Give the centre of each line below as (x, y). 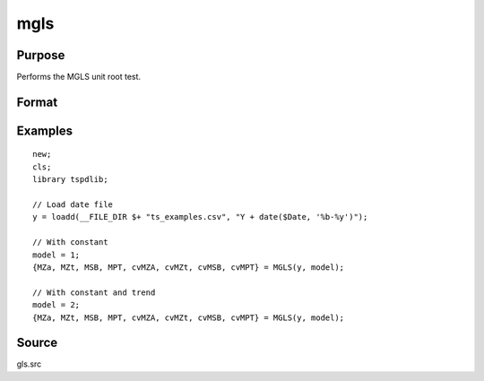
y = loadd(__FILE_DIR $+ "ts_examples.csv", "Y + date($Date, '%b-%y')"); (200, 217)
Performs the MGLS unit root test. (79, 77)
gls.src (29, 364)
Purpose (41, 55)
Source (37, 343)
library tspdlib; (70, 180)
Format (37, 102)
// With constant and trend (94, 292)
